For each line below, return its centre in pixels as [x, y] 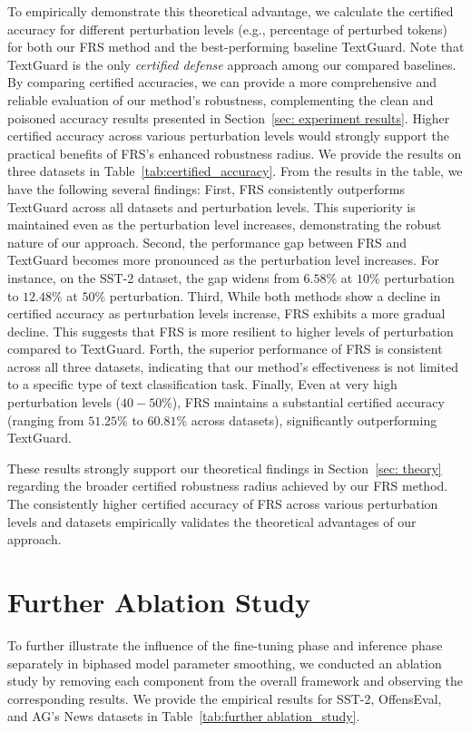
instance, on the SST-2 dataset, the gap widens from [153, 277]
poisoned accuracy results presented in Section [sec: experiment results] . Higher [229, 117]
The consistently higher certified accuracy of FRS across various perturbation [223, 504]
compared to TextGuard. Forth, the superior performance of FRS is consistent [225, 349]
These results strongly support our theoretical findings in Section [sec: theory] [225, 468]
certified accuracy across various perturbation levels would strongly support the [228, 136]
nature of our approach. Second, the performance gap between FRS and [207, 242]
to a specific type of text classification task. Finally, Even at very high [202, 384]
